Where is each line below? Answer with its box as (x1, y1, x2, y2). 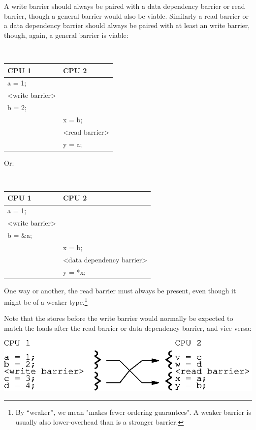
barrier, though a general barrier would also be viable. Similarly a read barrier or (4, 10, 249, 21)
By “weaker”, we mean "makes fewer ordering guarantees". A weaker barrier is (15, 407, 252, 417)
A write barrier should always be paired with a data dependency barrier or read (4, 1, 245, 11)
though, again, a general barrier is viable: (4, 29, 128, 40)
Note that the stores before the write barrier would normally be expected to (4, 313, 233, 323)
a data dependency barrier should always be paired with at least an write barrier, (4, 20, 250, 30)
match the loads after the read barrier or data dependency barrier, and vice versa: (4, 323, 252, 333)
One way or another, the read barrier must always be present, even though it (4, 285, 236, 295)
